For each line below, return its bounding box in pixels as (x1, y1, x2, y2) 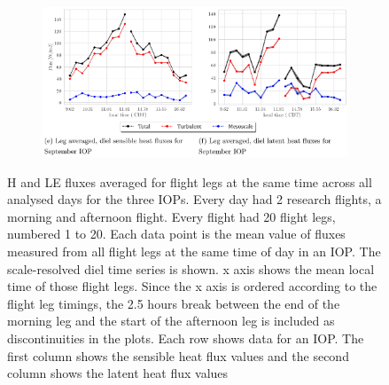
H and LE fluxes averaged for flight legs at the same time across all (7, 172, 372, 191)
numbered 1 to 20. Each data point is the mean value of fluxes (7, 224, 346, 243)
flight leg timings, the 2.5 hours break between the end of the (7, 294, 340, 312)
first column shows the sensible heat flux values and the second (7, 346, 349, 365)
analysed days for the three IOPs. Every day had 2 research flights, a (7, 190, 382, 208)
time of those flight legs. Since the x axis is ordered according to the (7, 277, 377, 295)
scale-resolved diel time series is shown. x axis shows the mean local (7, 259, 375, 278)
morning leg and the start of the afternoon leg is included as (7, 311, 335, 330)
